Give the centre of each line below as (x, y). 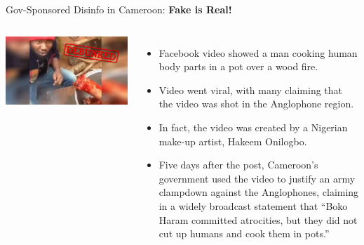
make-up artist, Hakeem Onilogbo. (233, 141)
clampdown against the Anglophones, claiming (259, 192)
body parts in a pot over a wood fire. (238, 66)
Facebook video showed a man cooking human (258, 52)
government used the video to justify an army (257, 178)
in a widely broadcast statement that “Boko (253, 205)
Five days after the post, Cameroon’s (238, 165)
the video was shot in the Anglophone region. (256, 104)
